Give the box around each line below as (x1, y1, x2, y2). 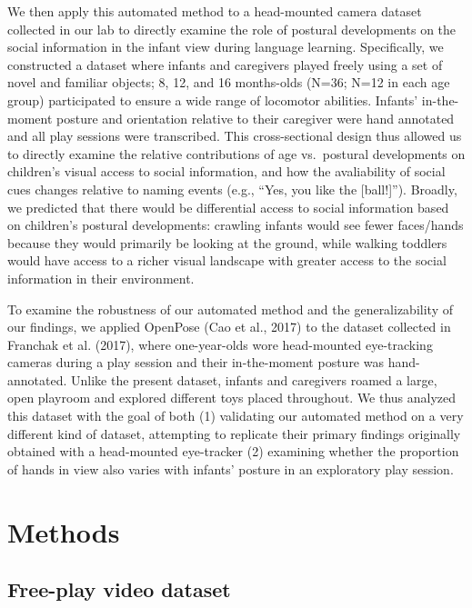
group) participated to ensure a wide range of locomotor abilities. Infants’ (7, 90, 418, 109)
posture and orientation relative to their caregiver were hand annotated (56, 108, 455, 127)
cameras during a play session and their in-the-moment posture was (7, 353, 384, 372)
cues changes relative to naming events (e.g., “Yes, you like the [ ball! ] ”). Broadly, (7, 179, 457, 198)
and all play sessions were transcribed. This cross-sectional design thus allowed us (7, 126, 462, 145)
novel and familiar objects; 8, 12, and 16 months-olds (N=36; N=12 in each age (7, 73, 450, 92)
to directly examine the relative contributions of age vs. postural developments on (7, 144, 466, 163)
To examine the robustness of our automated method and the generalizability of (7, 299, 453, 318)
